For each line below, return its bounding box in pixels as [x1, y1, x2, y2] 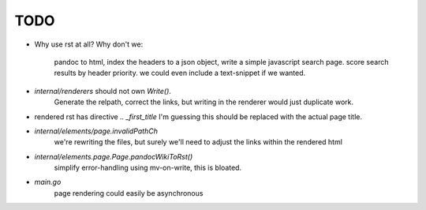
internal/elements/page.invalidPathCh [34, 126, 158, 136]
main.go [34, 178, 62, 187]
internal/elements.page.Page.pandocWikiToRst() [34, 152, 193, 161]
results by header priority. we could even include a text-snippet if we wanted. [54, 68, 306, 78]
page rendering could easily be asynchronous [54, 188, 204, 197]
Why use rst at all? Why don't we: [34, 39, 144, 49]
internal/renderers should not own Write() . [34, 86, 171, 96]
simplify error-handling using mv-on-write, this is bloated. [54, 163, 242, 173]
